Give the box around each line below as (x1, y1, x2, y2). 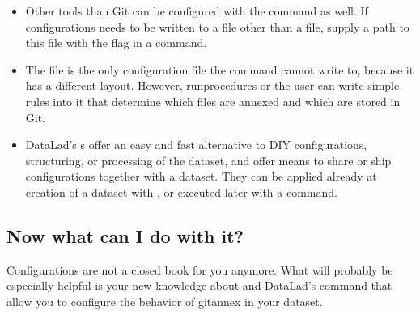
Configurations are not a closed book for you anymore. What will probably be (6, 261, 393, 278)
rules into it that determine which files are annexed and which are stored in (25, 92, 401, 109)
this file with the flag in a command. (25, 34, 207, 51)
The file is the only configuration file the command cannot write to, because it (25, 61, 414, 78)
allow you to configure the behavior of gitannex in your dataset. (6, 292, 323, 309)
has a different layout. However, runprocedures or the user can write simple (25, 77, 400, 94)
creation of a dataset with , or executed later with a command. (25, 183, 337, 200)
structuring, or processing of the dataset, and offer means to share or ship (25, 151, 392, 168)
